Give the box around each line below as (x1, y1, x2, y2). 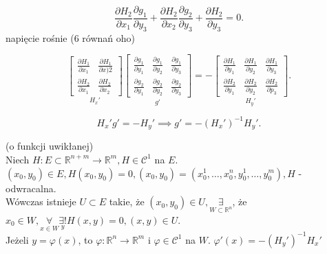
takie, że (109, 194, 145, 209)
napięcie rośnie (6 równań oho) (6, 30, 135, 45)
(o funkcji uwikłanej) (6, 139, 94, 153)
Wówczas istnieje (6, 194, 76, 209)
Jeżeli (6, 232, 29, 246)
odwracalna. (6, 181, 56, 195)
